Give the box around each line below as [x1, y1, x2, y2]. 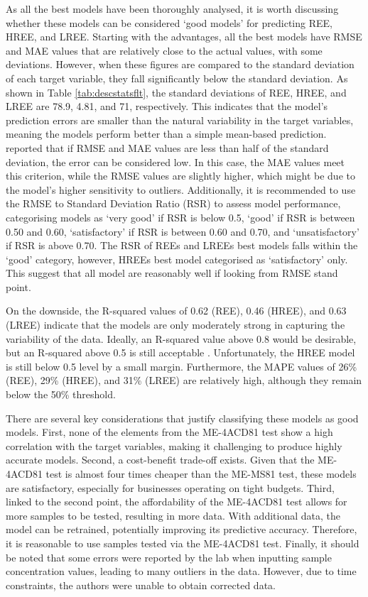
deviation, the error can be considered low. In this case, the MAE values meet [6, 154, 345, 169]
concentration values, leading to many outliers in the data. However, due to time [6, 564, 357, 579]
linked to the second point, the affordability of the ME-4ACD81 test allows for [6, 494, 347, 509]
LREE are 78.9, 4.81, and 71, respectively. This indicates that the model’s [6, 99, 328, 114]
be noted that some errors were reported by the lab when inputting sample [6, 549, 332, 564]
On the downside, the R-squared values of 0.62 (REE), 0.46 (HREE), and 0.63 [6, 303, 347, 318]
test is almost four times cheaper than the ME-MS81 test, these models [45, 466, 357, 481]
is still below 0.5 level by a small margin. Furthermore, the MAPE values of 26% [6, 358, 357, 373]
